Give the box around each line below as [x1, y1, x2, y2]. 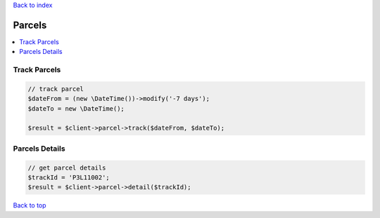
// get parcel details [27, 163, 106, 172]
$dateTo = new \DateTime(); [27, 104, 125, 112]
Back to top [13, 201, 46, 210]
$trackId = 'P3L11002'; [27, 173, 110, 182]
